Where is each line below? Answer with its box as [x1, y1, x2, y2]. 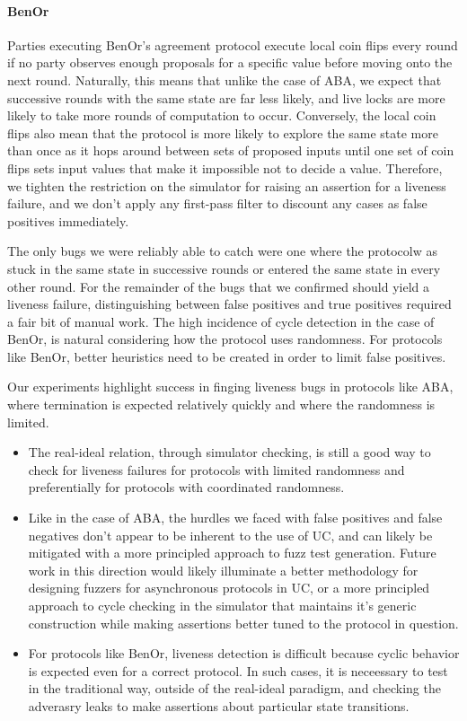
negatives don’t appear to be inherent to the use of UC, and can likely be [28, 525, 433, 544]
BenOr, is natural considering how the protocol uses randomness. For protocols [7, 330, 443, 348]
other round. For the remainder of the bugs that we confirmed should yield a [7, 277, 430, 295]
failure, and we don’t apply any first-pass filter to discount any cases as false [7, 194, 427, 213]
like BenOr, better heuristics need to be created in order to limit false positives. [7, 347, 446, 365]
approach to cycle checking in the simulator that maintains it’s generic [28, 596, 417, 615]
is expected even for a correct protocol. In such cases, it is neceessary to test [28, 661, 448, 680]
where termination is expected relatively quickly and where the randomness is [7, 395, 436, 414]
